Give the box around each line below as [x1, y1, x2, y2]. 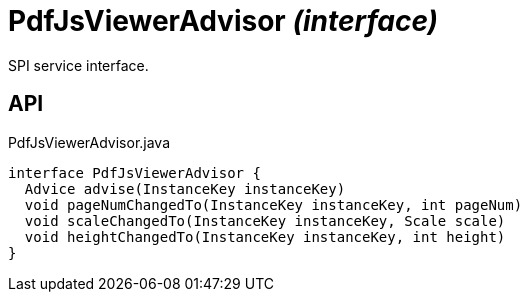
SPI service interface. [8, 56, 149, 74]
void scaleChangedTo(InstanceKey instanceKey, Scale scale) [24, 212, 506, 229]
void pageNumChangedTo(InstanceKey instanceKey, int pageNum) [24, 196, 523, 213]
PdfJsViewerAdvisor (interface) [8, 4, 439, 38]
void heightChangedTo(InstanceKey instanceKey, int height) [24, 228, 506, 245]
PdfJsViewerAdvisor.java [8, 133, 171, 151]
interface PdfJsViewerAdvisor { [8, 164, 261, 181]
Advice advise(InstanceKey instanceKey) [24, 180, 346, 197]
